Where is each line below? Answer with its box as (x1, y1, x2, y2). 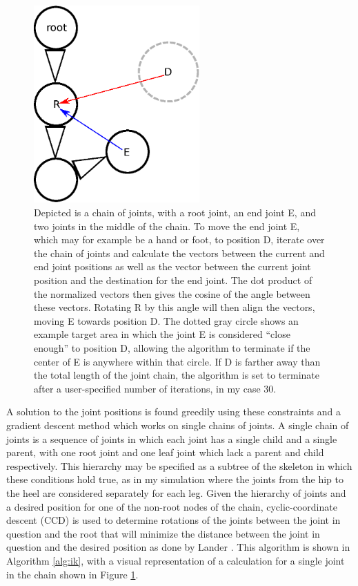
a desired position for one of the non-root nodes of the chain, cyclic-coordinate (6, 499, 337, 513)
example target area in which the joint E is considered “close (34, 327, 290, 341)
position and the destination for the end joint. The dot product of (34, 273, 312, 287)
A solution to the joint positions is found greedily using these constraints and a (6, 404, 341, 419)
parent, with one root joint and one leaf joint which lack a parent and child (6, 445, 324, 460)
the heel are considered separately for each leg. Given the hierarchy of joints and (6, 485, 346, 500)
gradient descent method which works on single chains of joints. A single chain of (6, 417, 349, 432)
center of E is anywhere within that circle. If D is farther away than (34, 354, 321, 368)
